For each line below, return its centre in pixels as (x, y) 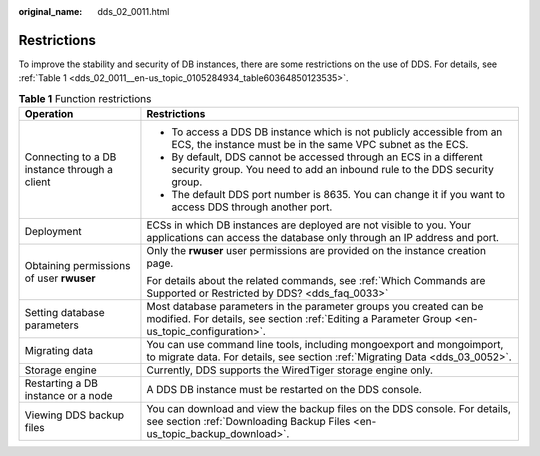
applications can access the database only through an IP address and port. (323, 238)
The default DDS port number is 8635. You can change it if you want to (338, 195)
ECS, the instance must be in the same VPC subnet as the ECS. (320, 145)
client (37, 182)
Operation (49, 114)
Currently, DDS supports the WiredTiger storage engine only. (290, 370)
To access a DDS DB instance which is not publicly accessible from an (337, 132)
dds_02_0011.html (133, 11)
